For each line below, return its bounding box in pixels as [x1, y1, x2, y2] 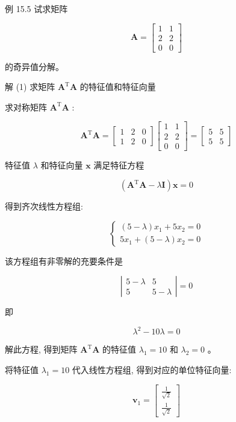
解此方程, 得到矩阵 [5, 343, 78, 356]
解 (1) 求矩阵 [5, 80, 55, 93]
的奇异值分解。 [5, 60, 64, 72]
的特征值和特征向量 [79, 80, 156, 93]
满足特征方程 [93, 158, 144, 171]
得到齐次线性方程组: [5, 200, 83, 213]
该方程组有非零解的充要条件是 [5, 254, 123, 267]
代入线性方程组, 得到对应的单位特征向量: [72, 363, 232, 376]
